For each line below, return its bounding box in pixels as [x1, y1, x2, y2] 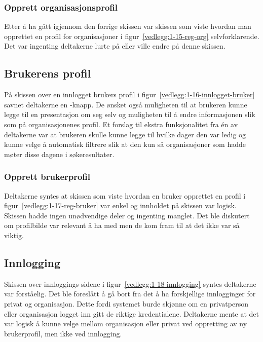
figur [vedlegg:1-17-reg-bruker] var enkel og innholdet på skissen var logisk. [4, 200, 237, 211]
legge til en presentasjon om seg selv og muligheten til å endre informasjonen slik [4, 109, 255, 120]
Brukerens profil [4, 65, 91, 81]
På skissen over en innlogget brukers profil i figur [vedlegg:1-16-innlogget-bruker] [4, 89, 255, 100]
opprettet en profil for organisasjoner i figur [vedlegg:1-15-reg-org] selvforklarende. [4, 30, 259, 41]
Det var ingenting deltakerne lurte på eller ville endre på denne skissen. [4, 41, 226, 51]
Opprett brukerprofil [4, 170, 91, 183]
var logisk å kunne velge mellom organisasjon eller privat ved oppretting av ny [4, 318, 247, 329]
